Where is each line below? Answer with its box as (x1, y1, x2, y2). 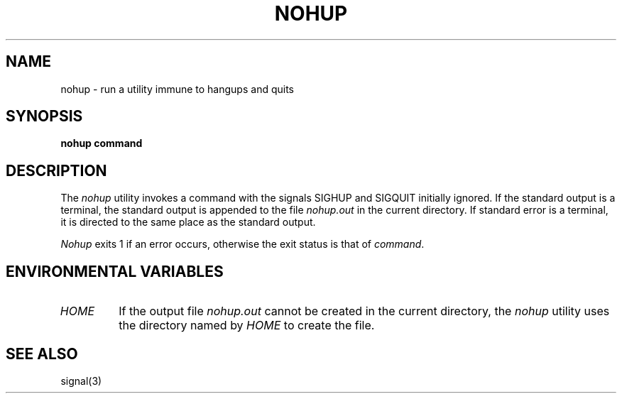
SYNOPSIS (6, 107, 83, 126)
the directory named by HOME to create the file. (119, 318, 375, 333)
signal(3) (60, 374, 102, 387)
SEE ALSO (6, 344, 78, 363)
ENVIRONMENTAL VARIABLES (6, 262, 224, 280)
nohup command (60, 137, 143, 150)
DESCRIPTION (6, 161, 107, 180)
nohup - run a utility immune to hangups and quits (60, 82, 294, 95)
